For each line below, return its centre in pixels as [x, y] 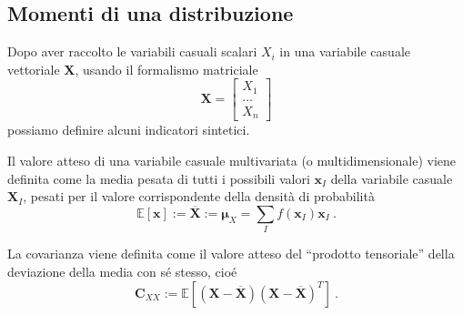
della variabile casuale [392, 178]
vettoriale [34, 69]
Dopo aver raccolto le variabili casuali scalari [132, 51]
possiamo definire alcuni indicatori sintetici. [129, 130]
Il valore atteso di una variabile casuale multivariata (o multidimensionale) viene [232, 160]
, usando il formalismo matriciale [166, 69]
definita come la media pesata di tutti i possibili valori [159, 178]
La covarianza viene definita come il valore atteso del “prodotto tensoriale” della [231, 254]
